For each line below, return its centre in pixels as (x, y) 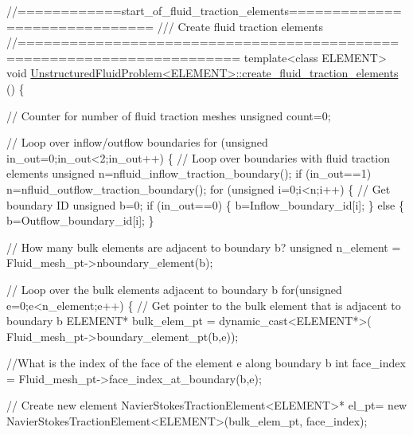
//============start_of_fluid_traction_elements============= (204, 10)
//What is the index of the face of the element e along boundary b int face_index (206, 363)
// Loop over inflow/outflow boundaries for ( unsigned (137, 142)
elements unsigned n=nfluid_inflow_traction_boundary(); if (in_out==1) (189, 173)
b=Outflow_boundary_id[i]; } (80, 220)
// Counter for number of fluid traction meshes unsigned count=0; (169, 115)
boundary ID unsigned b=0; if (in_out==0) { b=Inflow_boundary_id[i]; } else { (205, 204)
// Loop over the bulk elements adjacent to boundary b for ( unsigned (174, 289)
